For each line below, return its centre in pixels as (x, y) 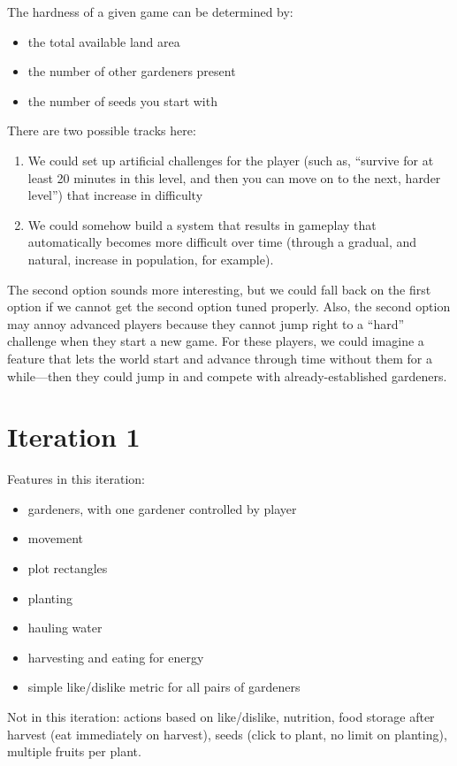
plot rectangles (68, 568)
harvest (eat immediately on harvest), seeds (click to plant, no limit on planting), (227, 734)
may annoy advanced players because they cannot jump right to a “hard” (206, 323)
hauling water (65, 628)
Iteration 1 (74, 437)
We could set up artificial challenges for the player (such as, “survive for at (231, 160)
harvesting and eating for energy (116, 657)
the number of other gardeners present (132, 71)
